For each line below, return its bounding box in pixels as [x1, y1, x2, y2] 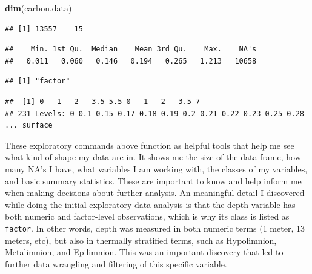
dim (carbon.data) [5, 2, 72, 14]
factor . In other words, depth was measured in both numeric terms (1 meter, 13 [5, 221, 305, 234]
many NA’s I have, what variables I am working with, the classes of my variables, [5, 162, 308, 175]
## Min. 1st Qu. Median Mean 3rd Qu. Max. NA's [5, 45, 257, 54]
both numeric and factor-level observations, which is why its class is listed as [5, 210, 290, 223]
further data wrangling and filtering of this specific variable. [5, 257, 227, 270]
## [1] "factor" [5, 77, 70, 86]
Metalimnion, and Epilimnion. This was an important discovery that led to [5, 246, 284, 258]
